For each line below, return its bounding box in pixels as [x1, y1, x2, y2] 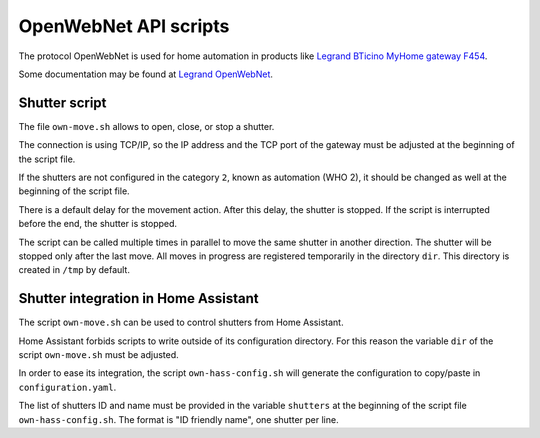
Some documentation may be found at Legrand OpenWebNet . [18, 68, 274, 80]
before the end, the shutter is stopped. [18, 218, 178, 230]
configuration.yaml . [18, 381, 117, 393]
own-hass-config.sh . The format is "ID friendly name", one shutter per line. [18, 413, 339, 425]
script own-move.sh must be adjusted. [18, 349, 179, 361]
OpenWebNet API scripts [18, 15, 230, 37]
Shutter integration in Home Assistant [18, 290, 259, 307]
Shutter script [18, 94, 107, 111]
